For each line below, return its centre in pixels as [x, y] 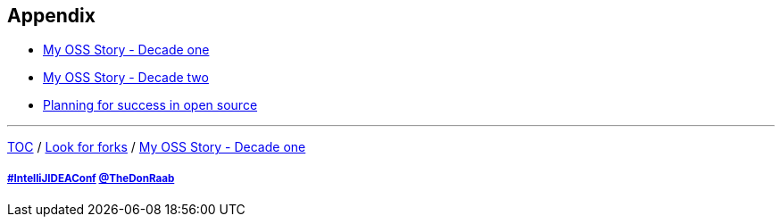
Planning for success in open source [150, 105]
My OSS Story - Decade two [126, 78]
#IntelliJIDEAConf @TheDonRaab [91, 178]
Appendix [51, 16]
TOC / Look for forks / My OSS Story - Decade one [157, 147]
